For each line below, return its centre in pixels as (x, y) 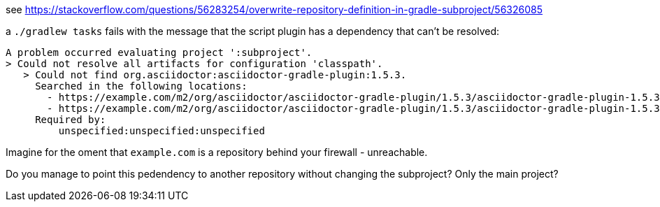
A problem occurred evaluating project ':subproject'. (159, 52)
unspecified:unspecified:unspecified (162, 131)
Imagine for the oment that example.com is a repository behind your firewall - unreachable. (217, 152)
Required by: (71, 120)
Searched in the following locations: (141, 86)
